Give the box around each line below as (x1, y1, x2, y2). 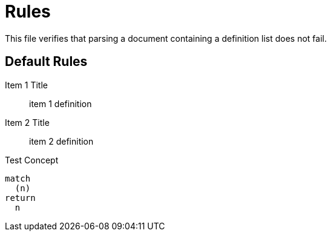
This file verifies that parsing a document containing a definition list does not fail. (5, 33, 327, 44)
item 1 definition (29, 98, 92, 109)
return (5, 192, 36, 203)
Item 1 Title (5, 79, 48, 90)
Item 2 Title (5, 117, 50, 128)
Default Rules (5, 54, 88, 70)
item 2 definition (29, 136, 94, 146)
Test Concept (5, 154, 59, 165)
